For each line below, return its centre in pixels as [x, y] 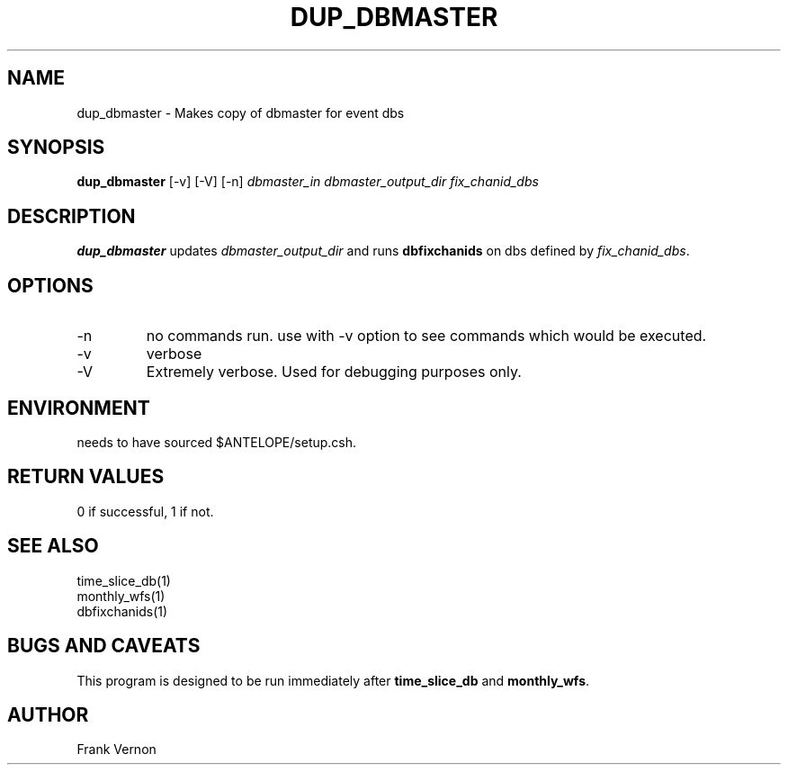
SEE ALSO [53, 546]
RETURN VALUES [86, 477]
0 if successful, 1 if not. [145, 511]
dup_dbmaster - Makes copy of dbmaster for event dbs [241, 112]
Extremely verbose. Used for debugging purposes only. [334, 372]
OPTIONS [50, 285]
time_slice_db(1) [124, 580]
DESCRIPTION [72, 216]
